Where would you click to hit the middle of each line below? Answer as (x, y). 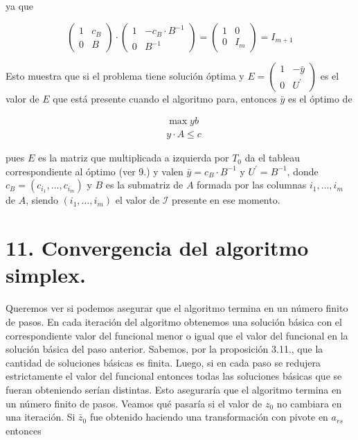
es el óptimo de (320, 98)
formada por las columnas (252, 185)
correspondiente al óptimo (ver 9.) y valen (95, 171)
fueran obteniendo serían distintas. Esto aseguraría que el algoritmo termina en (174, 389)
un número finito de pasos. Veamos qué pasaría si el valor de (134, 403)
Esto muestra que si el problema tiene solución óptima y (125, 75)
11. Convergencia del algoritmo (157, 248)
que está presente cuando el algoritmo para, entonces (165, 98)
